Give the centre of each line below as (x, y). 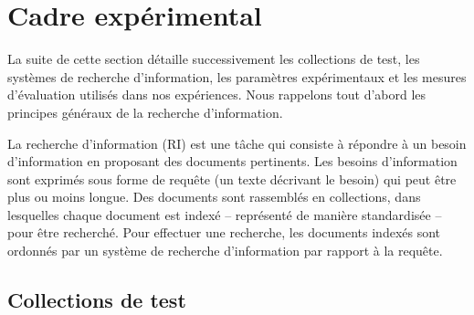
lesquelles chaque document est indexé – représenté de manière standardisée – (225, 214)
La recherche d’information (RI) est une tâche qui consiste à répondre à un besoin (237, 143)
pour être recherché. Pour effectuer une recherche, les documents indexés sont (224, 232)
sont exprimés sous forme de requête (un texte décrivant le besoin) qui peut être (232, 178)
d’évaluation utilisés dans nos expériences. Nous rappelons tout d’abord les (217, 94)
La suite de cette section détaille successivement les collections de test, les (214, 59)
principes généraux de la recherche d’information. (145, 112)
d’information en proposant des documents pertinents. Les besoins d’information (232, 161)
